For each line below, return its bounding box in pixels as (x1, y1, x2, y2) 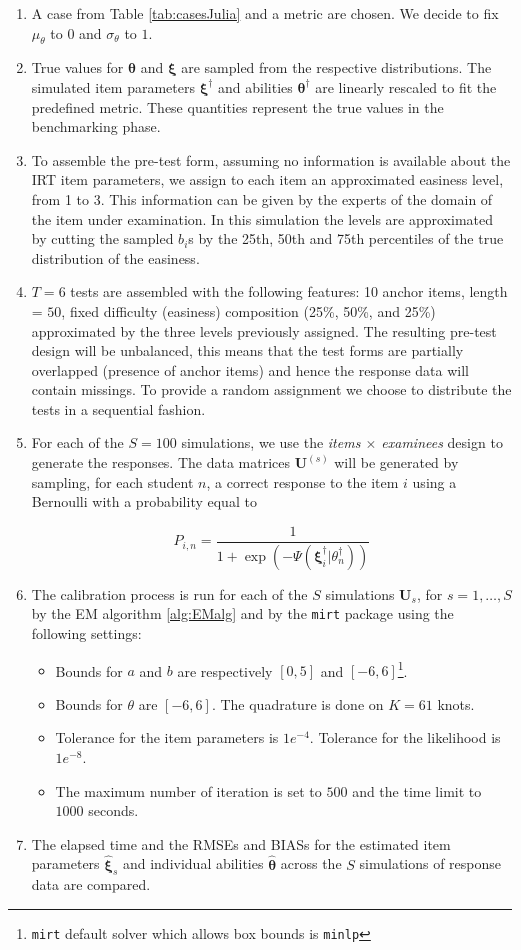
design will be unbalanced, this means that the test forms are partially (31, 340, 464, 361)
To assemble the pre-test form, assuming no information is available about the (31, 149, 511, 170)
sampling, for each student (31, 471, 194, 492)
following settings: (31, 623, 142, 644)
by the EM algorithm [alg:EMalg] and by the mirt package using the (31, 603, 454, 624)
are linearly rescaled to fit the (315, 76, 497, 97)
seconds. (88, 800, 139, 821)
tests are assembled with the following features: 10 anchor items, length (70, 281, 508, 302)
